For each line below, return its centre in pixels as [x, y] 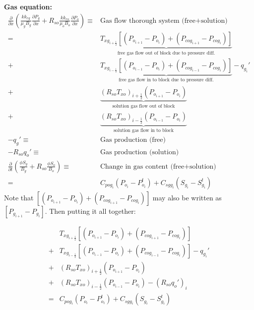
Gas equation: [28, 6]
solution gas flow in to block [143, 131]
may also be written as [187, 197]
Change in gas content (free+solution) [158, 166]
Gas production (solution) [139, 152]
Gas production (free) [133, 140]
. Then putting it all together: [90, 211]
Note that [19, 197]
